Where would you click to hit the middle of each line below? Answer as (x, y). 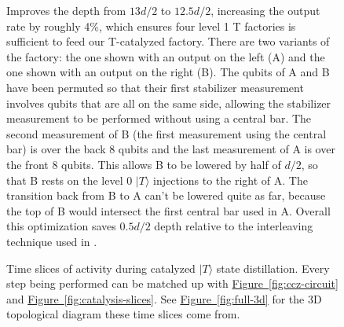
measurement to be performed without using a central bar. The (159, 118)
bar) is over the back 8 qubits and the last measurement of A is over (171, 149)
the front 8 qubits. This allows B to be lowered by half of (144, 164)
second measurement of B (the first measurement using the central (167, 133)
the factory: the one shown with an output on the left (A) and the (166, 56)
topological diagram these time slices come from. (123, 314)
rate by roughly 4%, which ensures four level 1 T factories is (151, 26)
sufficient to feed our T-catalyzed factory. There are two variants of (168, 41)
